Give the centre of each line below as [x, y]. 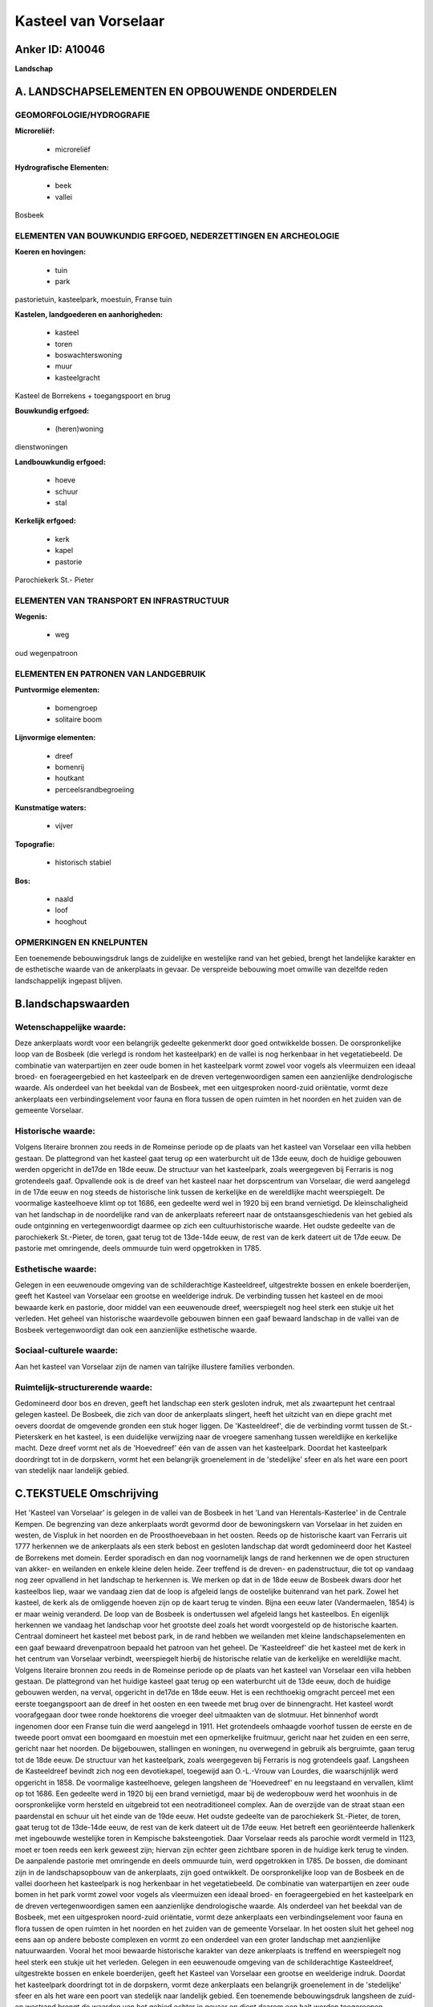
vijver [64, 826]
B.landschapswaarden [72, 1003]
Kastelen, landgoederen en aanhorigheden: [89, 314]
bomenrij [69, 767]
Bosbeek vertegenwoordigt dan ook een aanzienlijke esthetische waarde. [136, 1329]
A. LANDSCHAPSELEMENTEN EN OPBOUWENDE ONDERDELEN [176, 91]
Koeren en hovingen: [51, 252]
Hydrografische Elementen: [62, 167]
